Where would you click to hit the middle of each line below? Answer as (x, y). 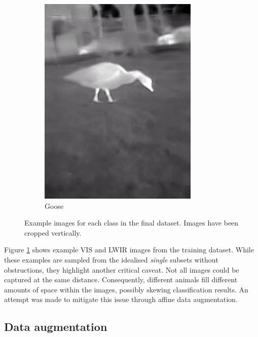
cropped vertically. (53, 232)
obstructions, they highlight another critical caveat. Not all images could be (122, 269)
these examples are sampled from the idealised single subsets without (112, 259)
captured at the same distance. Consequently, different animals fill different (121, 279)
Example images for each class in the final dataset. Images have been (132, 223)
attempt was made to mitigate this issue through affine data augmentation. (121, 299)
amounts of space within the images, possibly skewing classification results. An (126, 289)
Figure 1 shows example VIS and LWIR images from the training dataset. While (129, 250)
